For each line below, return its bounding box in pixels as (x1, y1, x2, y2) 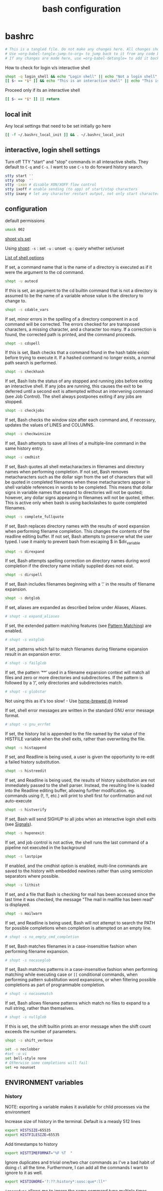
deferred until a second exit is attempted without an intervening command (5, 389, 153, 394)
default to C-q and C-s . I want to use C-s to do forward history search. (5, 164, 144, 170)
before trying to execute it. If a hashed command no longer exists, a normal (5, 355, 155, 360)
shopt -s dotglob (5, 596, 40, 601)
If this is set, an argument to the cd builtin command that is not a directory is (5, 288, 158, 293)
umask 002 (5, 227, 25, 232)
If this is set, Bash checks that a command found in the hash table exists (5, 350, 149, 356)
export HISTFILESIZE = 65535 (5, 1132, 60, 1137)
